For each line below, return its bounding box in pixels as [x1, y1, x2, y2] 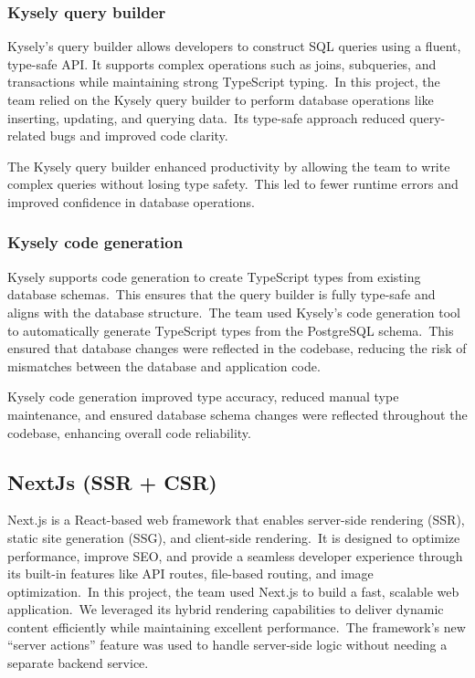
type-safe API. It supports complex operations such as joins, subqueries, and [7, 54, 437, 73]
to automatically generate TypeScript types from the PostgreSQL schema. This [7, 320, 454, 339]
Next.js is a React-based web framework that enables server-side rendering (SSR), [7, 510, 465, 529]
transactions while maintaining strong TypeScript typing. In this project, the [7, 72, 440, 91]
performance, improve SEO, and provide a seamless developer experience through [7, 546, 463, 565]
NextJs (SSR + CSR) [7, 467, 217, 495]
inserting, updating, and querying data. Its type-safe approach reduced [7, 108, 406, 127]
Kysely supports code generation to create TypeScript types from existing [7, 266, 421, 286]
